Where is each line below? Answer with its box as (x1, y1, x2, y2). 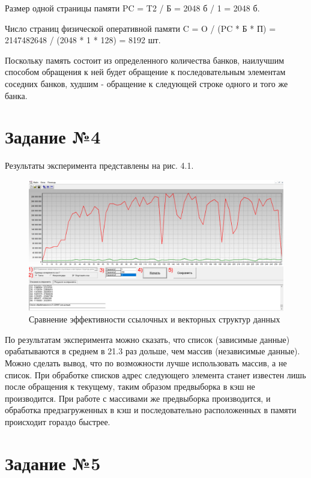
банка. (5, 89, 28, 101)
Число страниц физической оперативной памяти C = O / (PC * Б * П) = (5, 22, 276, 34)
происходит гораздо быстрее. (5, 416, 110, 428)
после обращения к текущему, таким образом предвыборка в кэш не (5, 380, 255, 393)
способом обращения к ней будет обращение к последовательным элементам (5, 65, 286, 78)
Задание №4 (5, 124, 101, 149)
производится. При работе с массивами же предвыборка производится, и (5, 392, 271, 404)
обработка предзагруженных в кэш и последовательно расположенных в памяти (5, 404, 297, 416)
